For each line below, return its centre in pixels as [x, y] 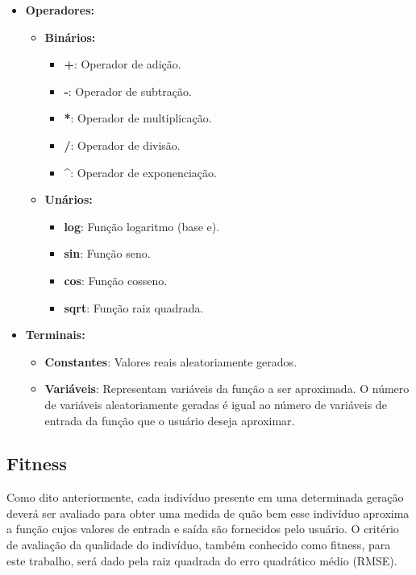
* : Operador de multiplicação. [138, 118]
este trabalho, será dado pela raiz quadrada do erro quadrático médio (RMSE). [202, 560]
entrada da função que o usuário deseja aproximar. [170, 420]
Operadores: [60, 10]
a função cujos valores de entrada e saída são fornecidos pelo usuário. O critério [203, 529]
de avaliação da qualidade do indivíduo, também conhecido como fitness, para [199, 545]
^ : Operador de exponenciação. [140, 172]
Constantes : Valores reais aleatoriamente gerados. [171, 361]
